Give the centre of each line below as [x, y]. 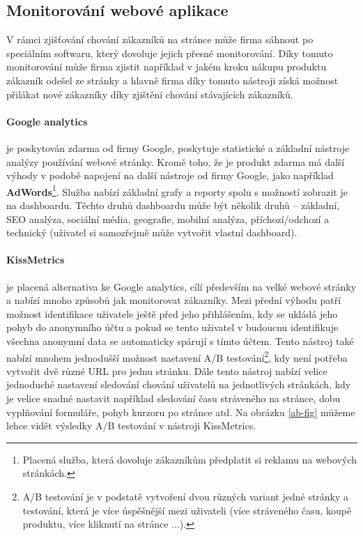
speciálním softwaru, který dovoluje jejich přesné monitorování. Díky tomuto [170, 53]
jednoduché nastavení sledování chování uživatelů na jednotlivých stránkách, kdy [179, 384]
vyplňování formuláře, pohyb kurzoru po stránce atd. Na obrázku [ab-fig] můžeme [181, 412]
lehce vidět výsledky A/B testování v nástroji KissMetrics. [131, 426]
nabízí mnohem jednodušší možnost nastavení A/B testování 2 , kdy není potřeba [177, 356]
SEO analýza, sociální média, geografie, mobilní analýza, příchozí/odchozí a [168, 219]
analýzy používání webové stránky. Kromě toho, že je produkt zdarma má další [176, 161]
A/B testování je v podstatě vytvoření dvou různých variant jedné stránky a [186, 496]
